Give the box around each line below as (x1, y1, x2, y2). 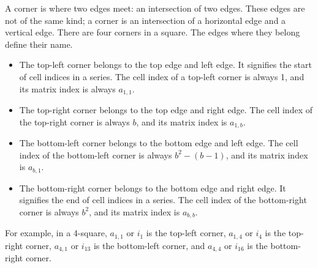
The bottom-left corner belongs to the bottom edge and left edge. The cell (19, 136, 298, 149)
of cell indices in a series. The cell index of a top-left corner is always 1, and (19, 70, 305, 83)
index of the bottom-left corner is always (19, 148, 172, 161)
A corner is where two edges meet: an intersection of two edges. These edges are (5, 2, 305, 14)
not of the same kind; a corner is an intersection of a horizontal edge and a (5, 13, 286, 26)
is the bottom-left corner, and (93, 239, 205, 251)
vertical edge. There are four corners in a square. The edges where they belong (5, 26, 300, 39)
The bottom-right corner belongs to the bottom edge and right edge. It (19, 181, 286, 194)
